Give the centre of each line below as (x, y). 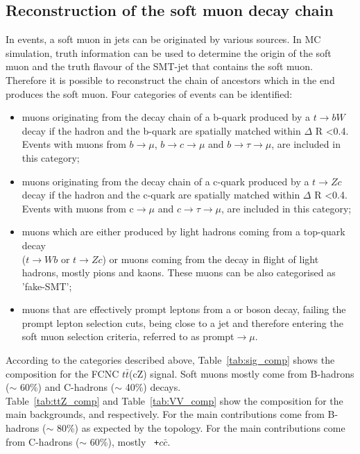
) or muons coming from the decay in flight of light (211, 259)
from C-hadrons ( (43, 441)
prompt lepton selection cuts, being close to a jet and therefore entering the (182, 322)
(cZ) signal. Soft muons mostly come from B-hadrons (242, 373)
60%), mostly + (125, 441)
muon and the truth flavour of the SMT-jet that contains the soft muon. (159, 66)
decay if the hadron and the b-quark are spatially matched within (161, 130)
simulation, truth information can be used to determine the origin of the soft (169, 52)
